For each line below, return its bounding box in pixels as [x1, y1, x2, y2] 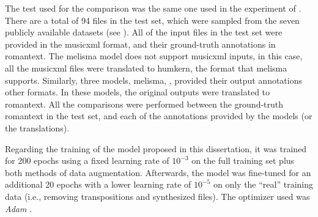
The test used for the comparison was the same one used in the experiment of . [5, 2, 301, 14]
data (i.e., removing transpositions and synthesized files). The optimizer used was [5, 189, 310, 202]
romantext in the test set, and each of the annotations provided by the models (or [5, 109, 312, 122]
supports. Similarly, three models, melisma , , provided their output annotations [5, 73, 303, 86]
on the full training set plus [191, 154, 295, 167]
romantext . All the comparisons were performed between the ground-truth [5, 97, 284, 110]
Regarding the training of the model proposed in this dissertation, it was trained [5, 142, 307, 155]
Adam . [5, 202, 32, 215]
